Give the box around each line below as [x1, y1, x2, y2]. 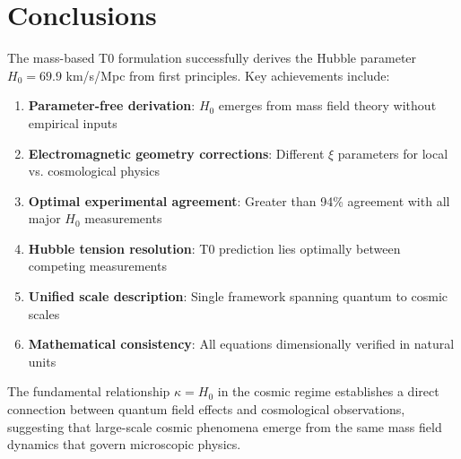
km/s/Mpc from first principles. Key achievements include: [65, 65, 390, 84]
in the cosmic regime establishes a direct [217, 382, 439, 401]
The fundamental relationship [7, 382, 170, 401]
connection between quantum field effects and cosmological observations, [7, 400, 405, 419]
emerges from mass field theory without [218, 96, 437, 115]
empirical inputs [28, 113, 117, 132]
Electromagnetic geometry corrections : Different [28, 143, 325, 162]
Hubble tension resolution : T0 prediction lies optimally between [28, 238, 401, 257]
